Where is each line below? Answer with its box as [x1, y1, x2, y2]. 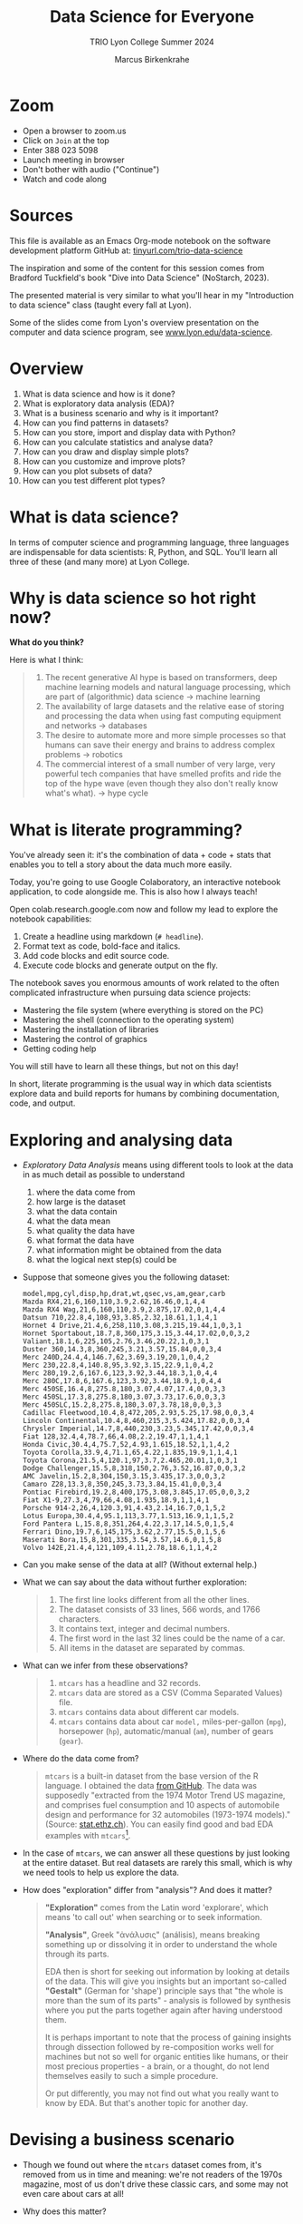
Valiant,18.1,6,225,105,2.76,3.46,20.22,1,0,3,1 [22, 1337, 210, 1346]
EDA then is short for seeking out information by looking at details [44, 1966, 290, 1976]
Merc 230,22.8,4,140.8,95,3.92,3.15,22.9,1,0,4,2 [22, 1361, 214, 1370]
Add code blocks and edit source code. [22, 951, 170, 961]
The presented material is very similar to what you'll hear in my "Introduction [9, 289, 294, 300]
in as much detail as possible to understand [22, 1169, 185, 1180]
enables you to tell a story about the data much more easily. [9, 859, 232, 870]
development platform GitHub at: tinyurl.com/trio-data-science [9, 245, 243, 256]
